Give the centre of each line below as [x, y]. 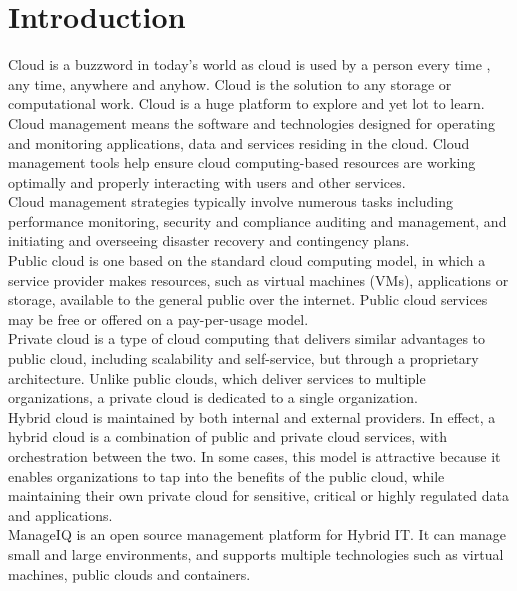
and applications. [60, 514]
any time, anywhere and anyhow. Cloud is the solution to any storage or [230, 83]
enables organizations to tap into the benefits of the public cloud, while [226, 475]
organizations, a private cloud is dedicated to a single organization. [213, 397]
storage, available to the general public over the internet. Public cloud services [248, 299]
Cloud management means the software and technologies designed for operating [251, 122]
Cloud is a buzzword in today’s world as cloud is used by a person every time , [249, 64]
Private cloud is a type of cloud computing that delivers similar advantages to [247, 338]
